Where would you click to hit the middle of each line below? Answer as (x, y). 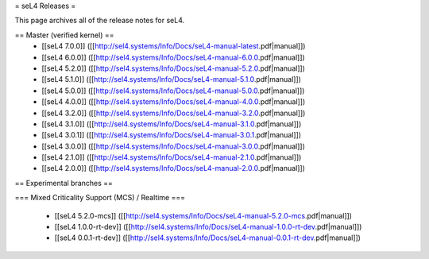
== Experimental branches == (64, 183)
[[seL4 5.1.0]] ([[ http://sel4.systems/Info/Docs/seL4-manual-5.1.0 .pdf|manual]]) (172, 79)
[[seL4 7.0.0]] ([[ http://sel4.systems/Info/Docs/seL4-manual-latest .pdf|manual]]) (174, 46)
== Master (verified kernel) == (64, 35)
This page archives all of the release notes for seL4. (100, 21)
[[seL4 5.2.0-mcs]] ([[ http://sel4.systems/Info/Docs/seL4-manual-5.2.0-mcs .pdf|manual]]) (203, 215)
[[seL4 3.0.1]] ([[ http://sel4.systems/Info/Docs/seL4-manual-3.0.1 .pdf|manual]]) (172, 135)
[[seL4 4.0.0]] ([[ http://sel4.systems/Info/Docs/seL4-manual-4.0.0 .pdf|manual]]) (174, 102)
